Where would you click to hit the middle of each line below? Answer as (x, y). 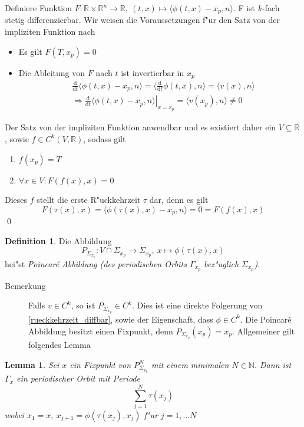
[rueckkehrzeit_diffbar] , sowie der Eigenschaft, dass (121, 319)
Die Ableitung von (52, 72)
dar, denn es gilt (179, 200)
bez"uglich (222, 263)
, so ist (83, 305)
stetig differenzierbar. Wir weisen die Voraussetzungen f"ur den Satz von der (143, 20)
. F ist (244, 8)
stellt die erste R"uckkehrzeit (89, 200)
